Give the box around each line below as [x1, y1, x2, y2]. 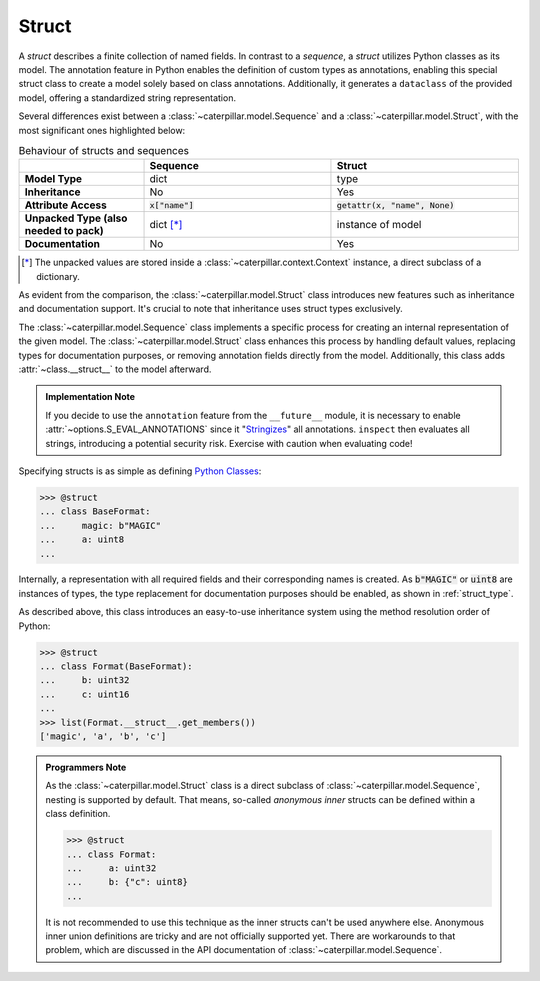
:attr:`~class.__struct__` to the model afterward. [18, 363, 212, 375]
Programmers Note [45, 761, 127, 773]
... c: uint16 [39, 688, 130, 700]
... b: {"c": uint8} [66, 876, 189, 888]
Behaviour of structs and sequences [18, 144, 190, 158]
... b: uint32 [39, 675, 130, 686]
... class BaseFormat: [39, 506, 151, 517]
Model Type [24, 172, 83, 186]
